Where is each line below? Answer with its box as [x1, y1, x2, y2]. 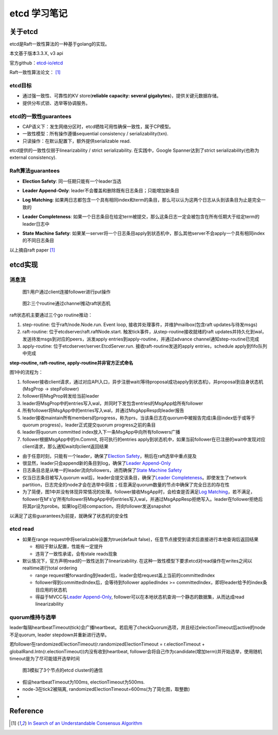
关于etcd [9, 27, 38, 36]
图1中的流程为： [9, 369, 43, 375]
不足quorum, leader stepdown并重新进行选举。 [9, 632, 110, 638]
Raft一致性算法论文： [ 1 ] [9, 69, 61, 76]
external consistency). [9, 154, 57, 160]
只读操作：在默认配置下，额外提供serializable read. [22, 138, 131, 144]
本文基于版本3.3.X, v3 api [9, 50, 64, 57]
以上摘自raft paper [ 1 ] [9, 247, 55, 253]
